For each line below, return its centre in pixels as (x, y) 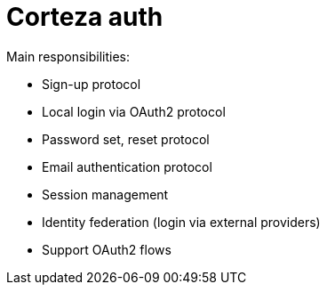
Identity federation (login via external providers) (181, 222)
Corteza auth (85, 17)
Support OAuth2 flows (107, 249)
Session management (105, 194)
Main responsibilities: (68, 56)
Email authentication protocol (127, 166)
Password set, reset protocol (126, 139)
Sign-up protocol (92, 84)
